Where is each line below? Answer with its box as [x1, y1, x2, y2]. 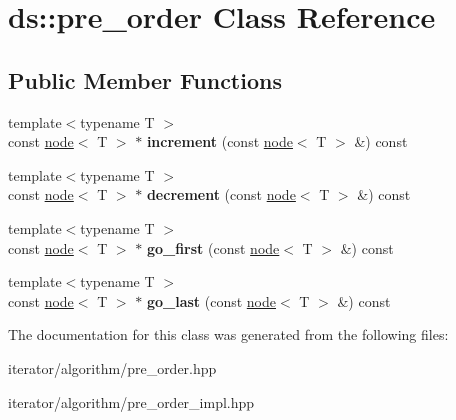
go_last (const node [146, 290, 276, 311]
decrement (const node [146, 184, 296, 205]
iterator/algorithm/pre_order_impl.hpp [8, 391, 255, 412]
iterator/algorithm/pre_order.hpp [8, 357, 217, 378]
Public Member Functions [8, 64, 282, 95]
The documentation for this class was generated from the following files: [8, 324, 449, 345]
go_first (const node [146, 237, 280, 258]
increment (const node [146, 131, 293, 152]
